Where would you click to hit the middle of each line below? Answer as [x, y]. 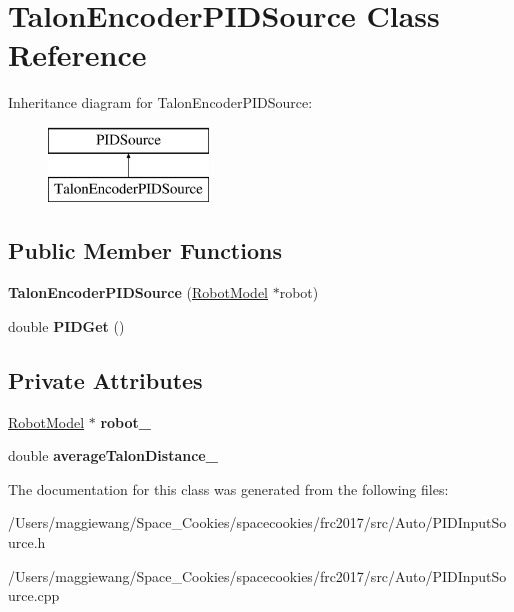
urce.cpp [34, 595]
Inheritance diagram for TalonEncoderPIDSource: [160, 102]
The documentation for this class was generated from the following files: [228, 488]
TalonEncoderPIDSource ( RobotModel [138, 292]
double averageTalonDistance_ [113, 455]
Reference [77, 54]
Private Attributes [105, 379]
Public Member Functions [145, 250]
